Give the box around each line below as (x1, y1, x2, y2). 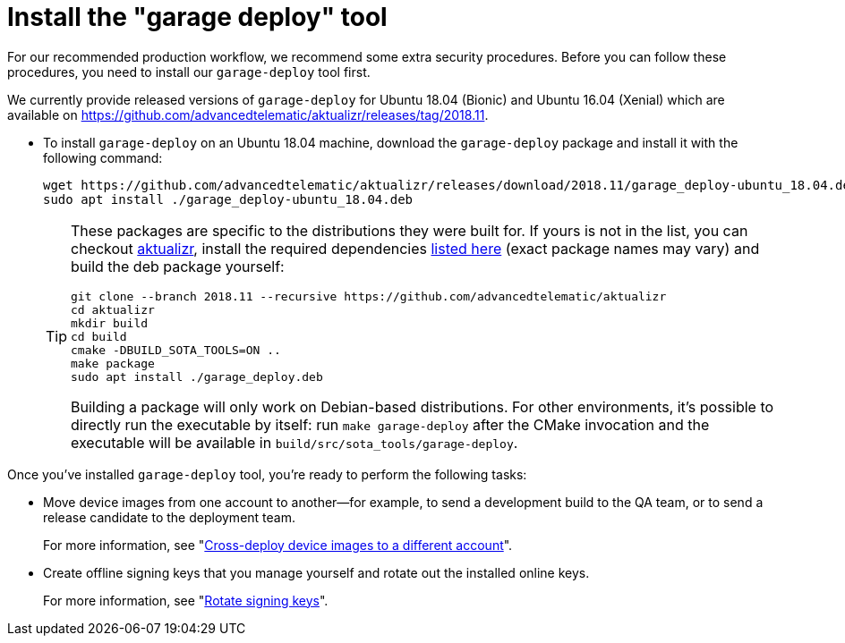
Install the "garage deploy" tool (7, 2, 388, 32)
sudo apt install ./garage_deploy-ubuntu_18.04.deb (43, 191, 414, 207)
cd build (71, 329, 127, 343)
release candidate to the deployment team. (43, 509, 295, 525)
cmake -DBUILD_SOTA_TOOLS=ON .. (71, 343, 281, 357)
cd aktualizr (71, 302, 155, 317)
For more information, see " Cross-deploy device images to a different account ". (43, 537, 513, 553)
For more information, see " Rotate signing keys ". (43, 592, 329, 608)
